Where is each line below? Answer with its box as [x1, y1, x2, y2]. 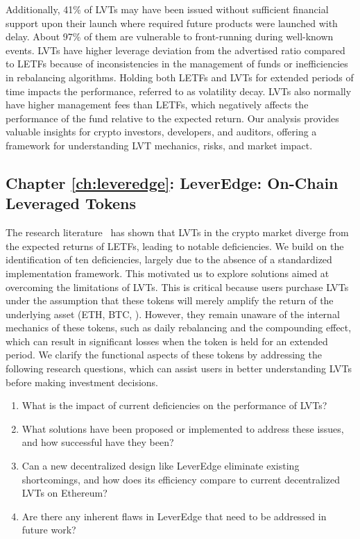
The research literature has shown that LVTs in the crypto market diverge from [6, 225, 349, 240]
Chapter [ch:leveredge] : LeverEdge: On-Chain [6, 172, 338, 193]
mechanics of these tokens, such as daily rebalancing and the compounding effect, [6, 320, 352, 335]
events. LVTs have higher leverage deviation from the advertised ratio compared [6, 42, 345, 57]
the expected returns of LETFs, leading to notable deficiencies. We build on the [6, 238, 344, 253]
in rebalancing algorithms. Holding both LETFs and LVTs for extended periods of [6, 69, 354, 84]
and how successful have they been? [22, 435, 174, 449]
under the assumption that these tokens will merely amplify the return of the [6, 293, 334, 308]
